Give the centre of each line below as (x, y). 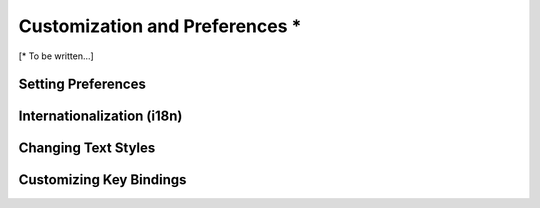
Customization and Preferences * (160, 26)
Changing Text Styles (87, 148)
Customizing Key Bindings (102, 180)
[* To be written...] (56, 56)
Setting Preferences (82, 84)
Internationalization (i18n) (100, 116)
